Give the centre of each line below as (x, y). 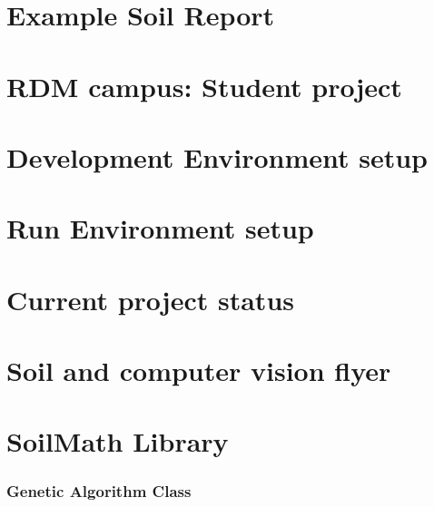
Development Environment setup (217, 156)
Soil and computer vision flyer (199, 370)
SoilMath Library (118, 441)
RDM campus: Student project (204, 86)
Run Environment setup (160, 228)
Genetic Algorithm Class (99, 490)
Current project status (150, 299)
